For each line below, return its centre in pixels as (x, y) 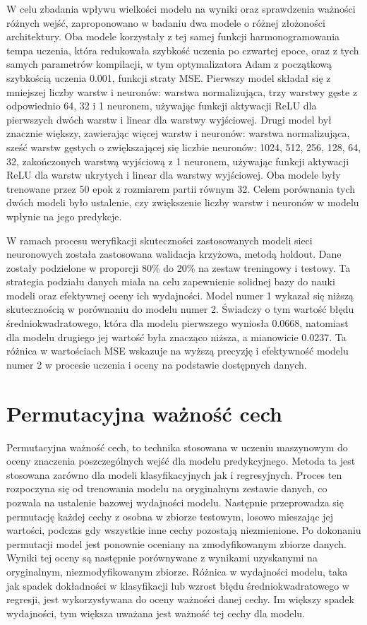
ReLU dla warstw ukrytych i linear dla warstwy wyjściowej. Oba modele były (174, 175)
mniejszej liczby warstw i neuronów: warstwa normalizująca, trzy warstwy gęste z (182, 91)
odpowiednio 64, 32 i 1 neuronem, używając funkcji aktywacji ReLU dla (162, 106)
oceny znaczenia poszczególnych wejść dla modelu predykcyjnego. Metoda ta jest (181, 461)
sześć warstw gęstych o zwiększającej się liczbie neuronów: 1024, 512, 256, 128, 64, (184, 147)
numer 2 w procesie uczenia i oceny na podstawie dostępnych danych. (157, 364)
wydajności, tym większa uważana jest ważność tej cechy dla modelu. (156, 613)
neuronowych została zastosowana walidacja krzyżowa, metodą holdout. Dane (174, 254)
